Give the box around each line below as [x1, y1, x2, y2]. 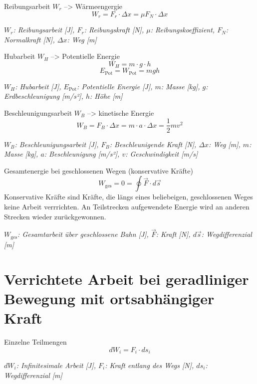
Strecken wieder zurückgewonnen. [4, 211, 106, 221]
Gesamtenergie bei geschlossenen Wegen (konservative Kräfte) [4, 165, 193, 176]
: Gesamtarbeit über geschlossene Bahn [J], [17, 229, 149, 239]
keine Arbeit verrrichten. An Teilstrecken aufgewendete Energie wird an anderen [4, 201, 250, 211]
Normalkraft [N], [4, 34, 55, 44]
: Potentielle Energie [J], [77, 81, 153, 91]
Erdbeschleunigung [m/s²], [4, 91, 83, 101]
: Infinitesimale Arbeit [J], [16, 360, 96, 370]
